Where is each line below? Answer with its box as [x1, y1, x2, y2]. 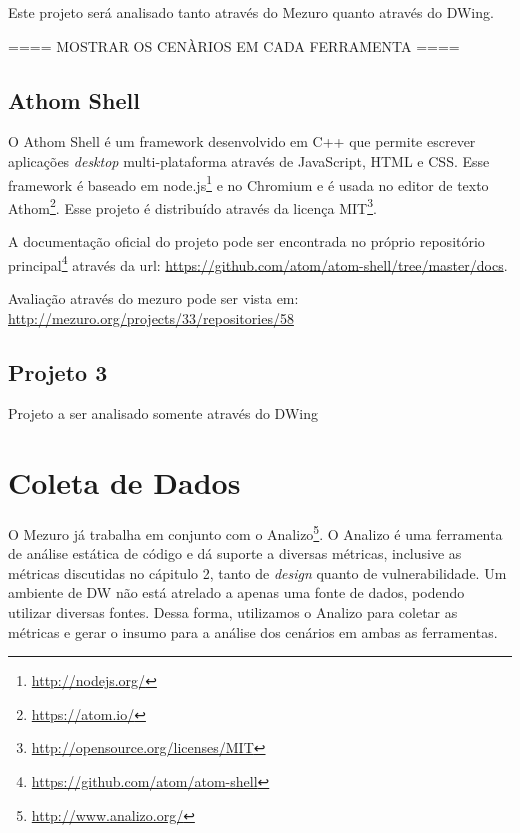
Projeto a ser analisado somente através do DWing [8, 403, 318, 424]
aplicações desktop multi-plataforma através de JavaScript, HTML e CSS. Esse [8, 150, 490, 171]
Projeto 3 [8, 356, 108, 387]
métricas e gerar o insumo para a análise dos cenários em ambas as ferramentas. [8, 621, 498, 642]
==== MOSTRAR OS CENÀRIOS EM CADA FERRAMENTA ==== [8, 35, 460, 56]
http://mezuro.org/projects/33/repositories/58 [8, 307, 294, 328]
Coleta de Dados [8, 462, 241, 503]
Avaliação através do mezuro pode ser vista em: [8, 287, 299, 308]
